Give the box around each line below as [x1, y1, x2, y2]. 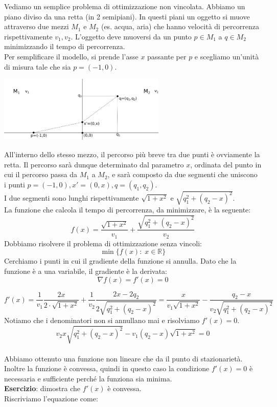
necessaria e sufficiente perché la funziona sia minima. [4, 373, 172, 383]
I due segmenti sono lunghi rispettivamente [4, 192, 139, 203]
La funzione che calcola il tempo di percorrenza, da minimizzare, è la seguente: [4, 204, 251, 215]
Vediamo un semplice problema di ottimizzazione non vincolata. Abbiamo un [4, 1, 245, 11]
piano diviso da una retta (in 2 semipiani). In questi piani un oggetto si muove [4, 11, 250, 22]
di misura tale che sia [4, 61, 71, 72]
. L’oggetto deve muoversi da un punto [71, 31, 192, 41]
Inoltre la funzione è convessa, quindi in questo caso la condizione [4, 363, 210, 374]
